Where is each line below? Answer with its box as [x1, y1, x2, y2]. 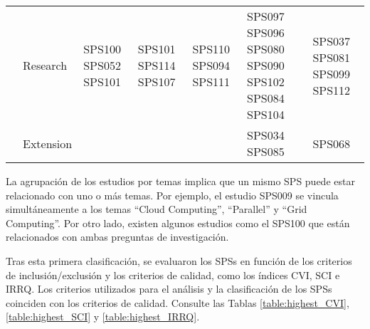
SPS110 [192, 41, 231, 57]
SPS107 [137, 73, 176, 90]
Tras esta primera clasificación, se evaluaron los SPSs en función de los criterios [6, 253, 352, 268]
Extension [23, 135, 73, 152]
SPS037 [312, 32, 351, 49]
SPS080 [247, 41, 285, 57]
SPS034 [247, 127, 285, 143]
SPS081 [312, 48, 351, 66]
